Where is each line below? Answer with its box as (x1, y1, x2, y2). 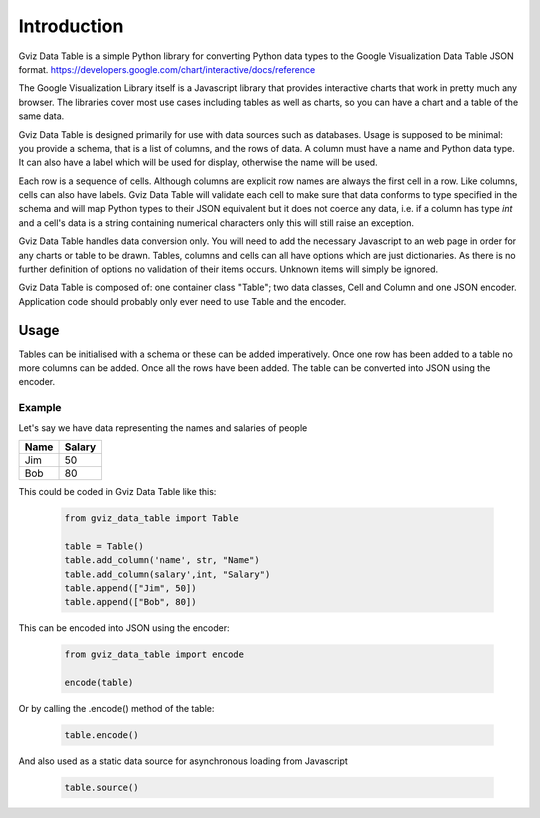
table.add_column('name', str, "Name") (64, 555, 260, 566)
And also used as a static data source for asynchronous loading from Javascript (18, 755, 349, 767)
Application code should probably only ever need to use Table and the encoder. (18, 295, 347, 307)
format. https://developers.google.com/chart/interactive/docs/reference (18, 63, 316, 75)
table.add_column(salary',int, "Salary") (64, 568, 271, 580)
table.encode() (64, 730, 139, 741)
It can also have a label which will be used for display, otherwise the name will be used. (18, 156, 379, 169)
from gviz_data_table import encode (64, 649, 245, 660)
